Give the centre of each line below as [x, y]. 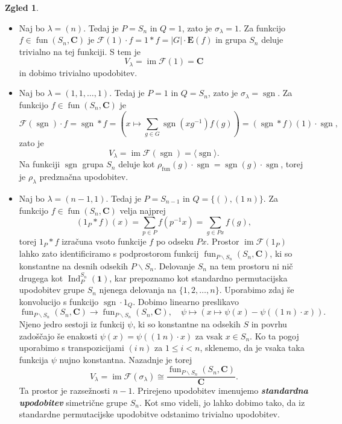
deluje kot [137, 164]
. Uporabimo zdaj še [257, 290]
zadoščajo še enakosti [58, 336]
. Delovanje [175, 265]
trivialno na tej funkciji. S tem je [80, 51]
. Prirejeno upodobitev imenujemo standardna [220, 390]
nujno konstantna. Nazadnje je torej [126, 359]
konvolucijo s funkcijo [59, 301]
